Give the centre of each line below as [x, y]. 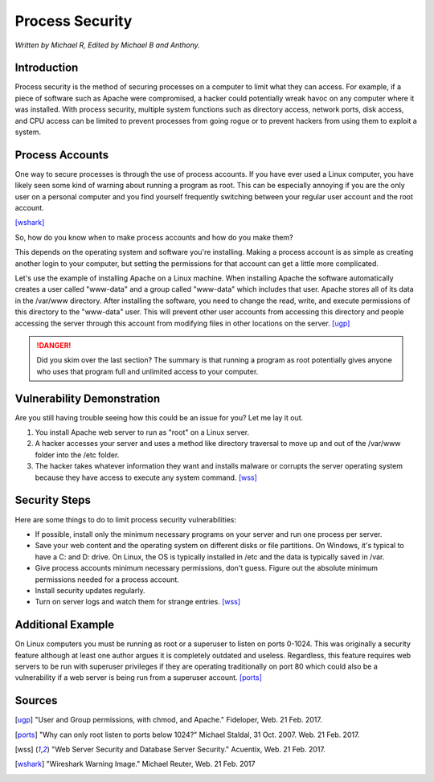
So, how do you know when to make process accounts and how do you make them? [154, 237]
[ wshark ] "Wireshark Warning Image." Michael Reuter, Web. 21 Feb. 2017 [135, 764]
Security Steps [53, 500]
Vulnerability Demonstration [88, 398]
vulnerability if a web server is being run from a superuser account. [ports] [139, 678]
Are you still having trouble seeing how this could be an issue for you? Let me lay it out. [159, 417]
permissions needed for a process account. [107, 579]
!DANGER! [54, 345]
